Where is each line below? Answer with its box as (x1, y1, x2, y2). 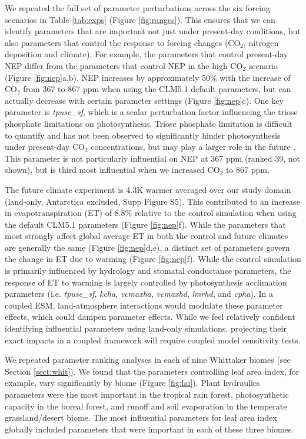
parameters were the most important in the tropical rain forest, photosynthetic (5, 388, 289, 400)
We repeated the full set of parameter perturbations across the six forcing (5, 2, 270, 14)
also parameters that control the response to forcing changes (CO (5, 36, 241, 48)
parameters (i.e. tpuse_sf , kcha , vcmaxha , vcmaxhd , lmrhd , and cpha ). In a (5, 287, 273, 300)
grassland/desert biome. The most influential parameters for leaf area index (5, 411, 277, 424)
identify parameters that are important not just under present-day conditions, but (5, 25, 301, 37)
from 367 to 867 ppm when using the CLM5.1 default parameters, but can (23, 83, 291, 95)
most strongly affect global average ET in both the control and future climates (5, 230, 288, 242)
